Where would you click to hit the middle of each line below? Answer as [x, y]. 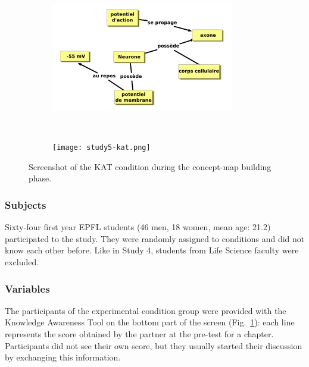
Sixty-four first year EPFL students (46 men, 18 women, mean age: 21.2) [138, 227]
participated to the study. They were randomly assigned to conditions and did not [155, 238]
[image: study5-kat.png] [102, 148]
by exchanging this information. [63, 357]
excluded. [22, 262]
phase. [40, 178]
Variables [27, 288]
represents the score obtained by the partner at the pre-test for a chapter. [139, 334]
